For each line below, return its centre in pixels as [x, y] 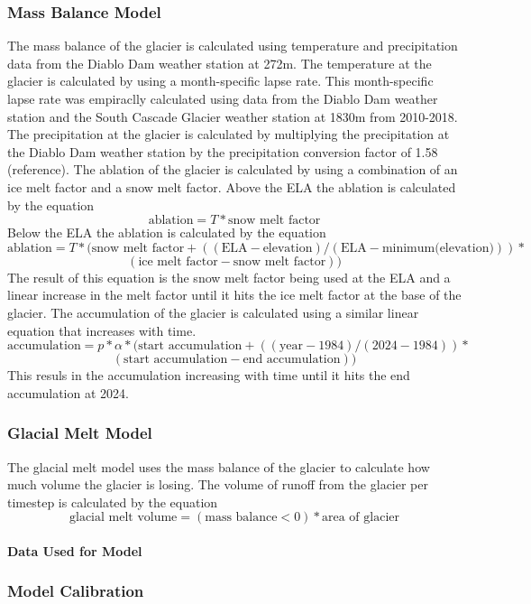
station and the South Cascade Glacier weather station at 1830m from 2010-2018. [233, 116]
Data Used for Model [75, 550]
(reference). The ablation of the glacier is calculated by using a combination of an [233, 169]
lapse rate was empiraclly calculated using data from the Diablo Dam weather [223, 98]
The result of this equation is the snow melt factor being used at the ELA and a [229, 277]
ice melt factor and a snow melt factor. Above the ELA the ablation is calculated [232, 186]
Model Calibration [76, 591]
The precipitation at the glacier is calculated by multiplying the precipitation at [229, 134]
